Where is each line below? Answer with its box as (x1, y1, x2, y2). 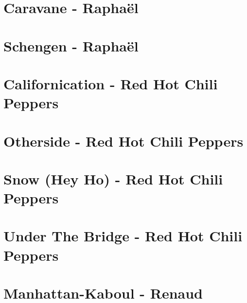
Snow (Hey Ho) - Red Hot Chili (3, 168, 223, 188)
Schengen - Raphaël (3, 35, 139, 55)
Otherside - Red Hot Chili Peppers (3, 131, 244, 151)
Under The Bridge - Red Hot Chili (3, 226, 243, 246)
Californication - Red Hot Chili (3, 73, 218, 93)
